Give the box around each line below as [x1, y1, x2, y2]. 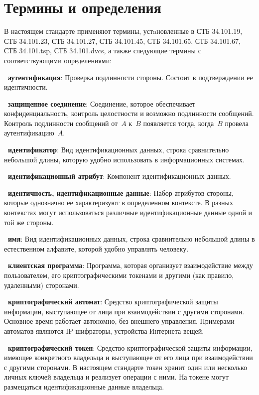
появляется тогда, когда [143, 118, 214, 128]
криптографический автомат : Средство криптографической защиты [8, 296, 218, 307]
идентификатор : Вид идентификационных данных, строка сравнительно [8, 144, 229, 155]
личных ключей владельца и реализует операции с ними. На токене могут [4, 372, 229, 382]
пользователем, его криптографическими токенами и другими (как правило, [4, 270, 234, 280]
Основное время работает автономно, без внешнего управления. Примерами [4, 316, 235, 326]
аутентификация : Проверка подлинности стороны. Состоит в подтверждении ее [8, 72, 253, 82]
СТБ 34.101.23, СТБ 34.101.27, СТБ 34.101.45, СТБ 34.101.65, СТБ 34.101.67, [4, 35, 241, 46]
